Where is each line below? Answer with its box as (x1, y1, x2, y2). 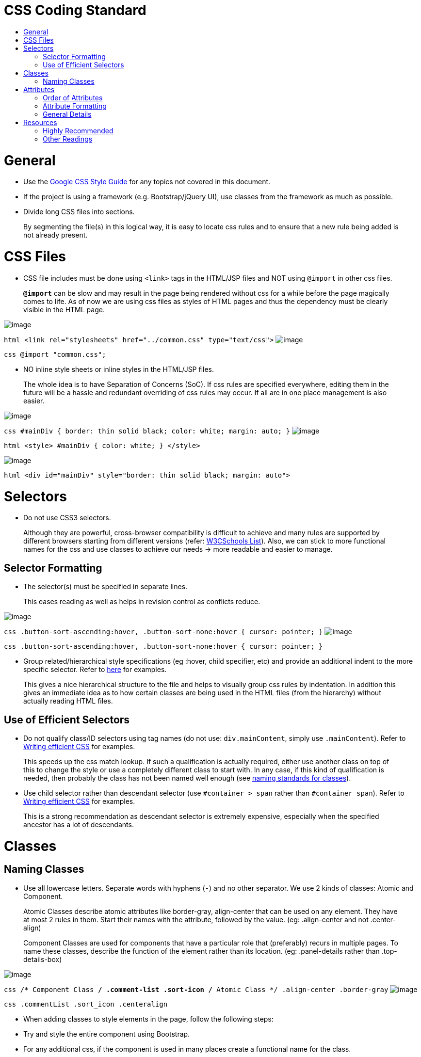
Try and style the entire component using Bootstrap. (23, 1029, 190, 1038)
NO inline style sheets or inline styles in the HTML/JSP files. (23, 365, 214, 373)
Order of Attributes (43, 93, 103, 102)
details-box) (23, 955, 62, 963)
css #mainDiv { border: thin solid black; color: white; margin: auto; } (4, 427, 291, 435)
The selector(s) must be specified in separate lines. (23, 582, 188, 591)
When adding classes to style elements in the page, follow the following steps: (23, 1014, 274, 1023)
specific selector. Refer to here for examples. (23, 665, 167, 674)
